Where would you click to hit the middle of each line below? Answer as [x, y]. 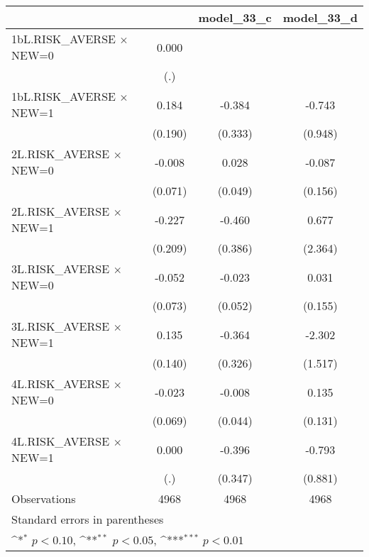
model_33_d [320, 17]
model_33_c [235, 17]
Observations [44, 498]
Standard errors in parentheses [88, 519]
